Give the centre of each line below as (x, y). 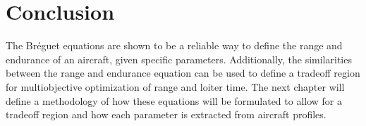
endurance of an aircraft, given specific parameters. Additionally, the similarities (179, 59)
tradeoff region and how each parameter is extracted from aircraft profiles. (166, 114)
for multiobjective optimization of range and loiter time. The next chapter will (175, 86)
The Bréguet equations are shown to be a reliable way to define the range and (174, 45)
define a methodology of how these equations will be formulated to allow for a (174, 100)
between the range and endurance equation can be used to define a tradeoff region (183, 73)
